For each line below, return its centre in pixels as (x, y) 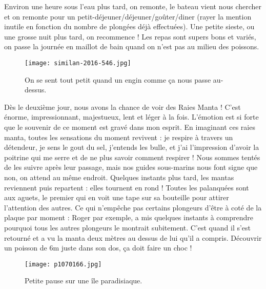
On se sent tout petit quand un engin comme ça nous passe (118, 79)
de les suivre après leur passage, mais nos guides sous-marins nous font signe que (131, 167)
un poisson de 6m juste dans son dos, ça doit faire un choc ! (98, 248)
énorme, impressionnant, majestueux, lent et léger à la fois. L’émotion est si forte (131, 117)
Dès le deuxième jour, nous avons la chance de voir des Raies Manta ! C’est (122, 107)
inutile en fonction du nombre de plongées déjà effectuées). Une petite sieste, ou (129, 26)
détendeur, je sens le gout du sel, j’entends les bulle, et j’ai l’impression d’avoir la (132, 147)
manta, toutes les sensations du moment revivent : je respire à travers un (119, 137)
